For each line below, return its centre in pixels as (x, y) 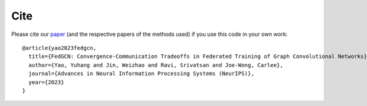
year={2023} (46, 82)
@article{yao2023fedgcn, (59, 48)
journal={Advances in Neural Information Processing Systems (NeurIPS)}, (141, 74)
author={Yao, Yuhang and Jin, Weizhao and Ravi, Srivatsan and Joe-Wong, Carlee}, (156, 65)
